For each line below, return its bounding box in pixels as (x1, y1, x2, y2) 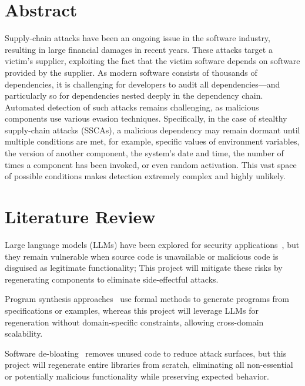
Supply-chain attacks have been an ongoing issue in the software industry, (5, 32, 270, 44)
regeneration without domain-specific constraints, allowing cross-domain (5, 315, 264, 328)
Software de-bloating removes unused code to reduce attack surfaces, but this (5, 347, 287, 359)
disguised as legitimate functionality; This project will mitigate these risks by (5, 261, 283, 274)
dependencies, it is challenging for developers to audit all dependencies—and (5, 78, 280, 90)
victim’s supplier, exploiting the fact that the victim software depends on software (5, 55, 300, 67)
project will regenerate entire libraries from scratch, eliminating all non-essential (5, 358, 293, 371)
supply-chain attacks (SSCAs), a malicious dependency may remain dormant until (5, 123, 300, 136)
